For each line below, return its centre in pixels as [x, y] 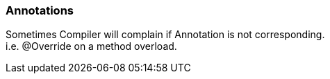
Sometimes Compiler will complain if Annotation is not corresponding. [165, 35]
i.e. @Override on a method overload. [91, 46]
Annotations [40, 10]
